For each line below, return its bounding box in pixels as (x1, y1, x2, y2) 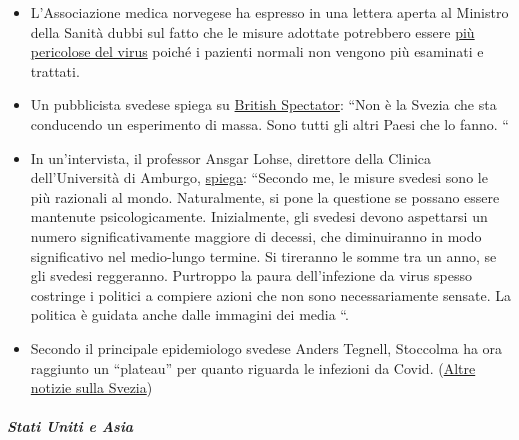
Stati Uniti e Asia (7, 416, 134, 437)
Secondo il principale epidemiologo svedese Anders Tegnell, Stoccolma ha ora (30, 337, 503, 358)
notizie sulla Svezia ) (30, 377, 153, 398)
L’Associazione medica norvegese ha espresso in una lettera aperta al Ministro (30, 2, 509, 22)
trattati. (30, 60, 80, 81)
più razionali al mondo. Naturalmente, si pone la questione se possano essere (30, 186, 500, 207)
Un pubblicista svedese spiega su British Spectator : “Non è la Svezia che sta (30, 94, 497, 115)
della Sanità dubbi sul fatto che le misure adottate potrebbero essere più (30, 21, 475, 42)
